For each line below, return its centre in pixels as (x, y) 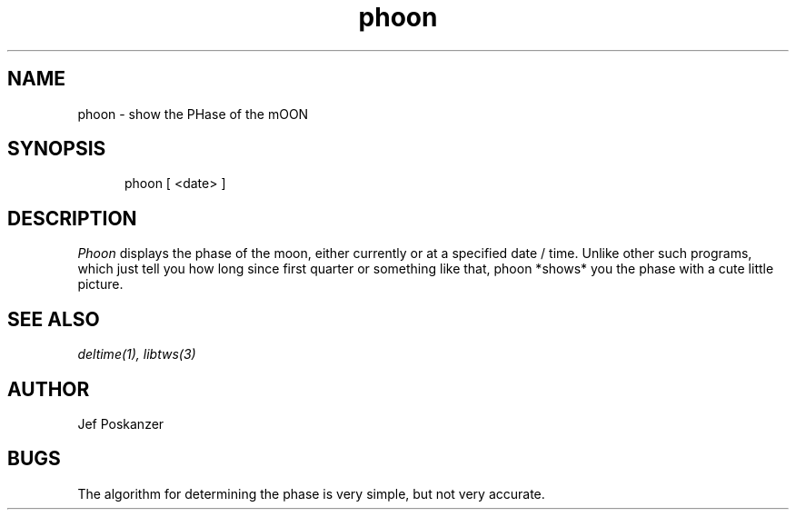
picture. (100, 284)
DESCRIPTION (72, 218)
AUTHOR (49, 389)
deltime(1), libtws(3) (137, 354)
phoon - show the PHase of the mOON (193, 114)
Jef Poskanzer (121, 423)
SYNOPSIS (57, 149)
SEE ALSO (54, 319)
